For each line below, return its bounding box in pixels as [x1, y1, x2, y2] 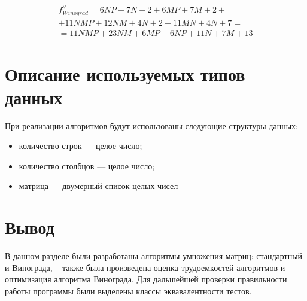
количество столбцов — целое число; [19, 159, 155, 172]
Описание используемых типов [5, 61, 245, 86]
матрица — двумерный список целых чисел [19, 180, 178, 192]
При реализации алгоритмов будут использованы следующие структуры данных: [5, 119, 298, 132]
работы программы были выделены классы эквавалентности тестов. [5, 284, 252, 297]
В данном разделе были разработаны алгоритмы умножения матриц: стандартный [5, 250, 303, 262]
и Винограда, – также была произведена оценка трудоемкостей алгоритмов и [5, 261, 285, 273]
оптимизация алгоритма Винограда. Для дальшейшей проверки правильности [5, 273, 287, 285]
